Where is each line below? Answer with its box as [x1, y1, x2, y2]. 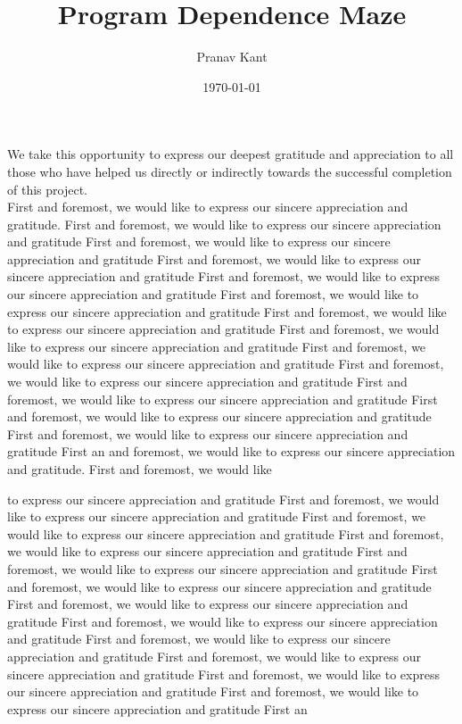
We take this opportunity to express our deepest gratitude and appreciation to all [7, 145, 454, 163]
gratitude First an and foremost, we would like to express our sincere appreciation [7, 442, 456, 461]
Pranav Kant [196, 47, 268, 66]
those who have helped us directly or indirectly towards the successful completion [7, 162, 452, 180]
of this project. [7, 179, 87, 198]
